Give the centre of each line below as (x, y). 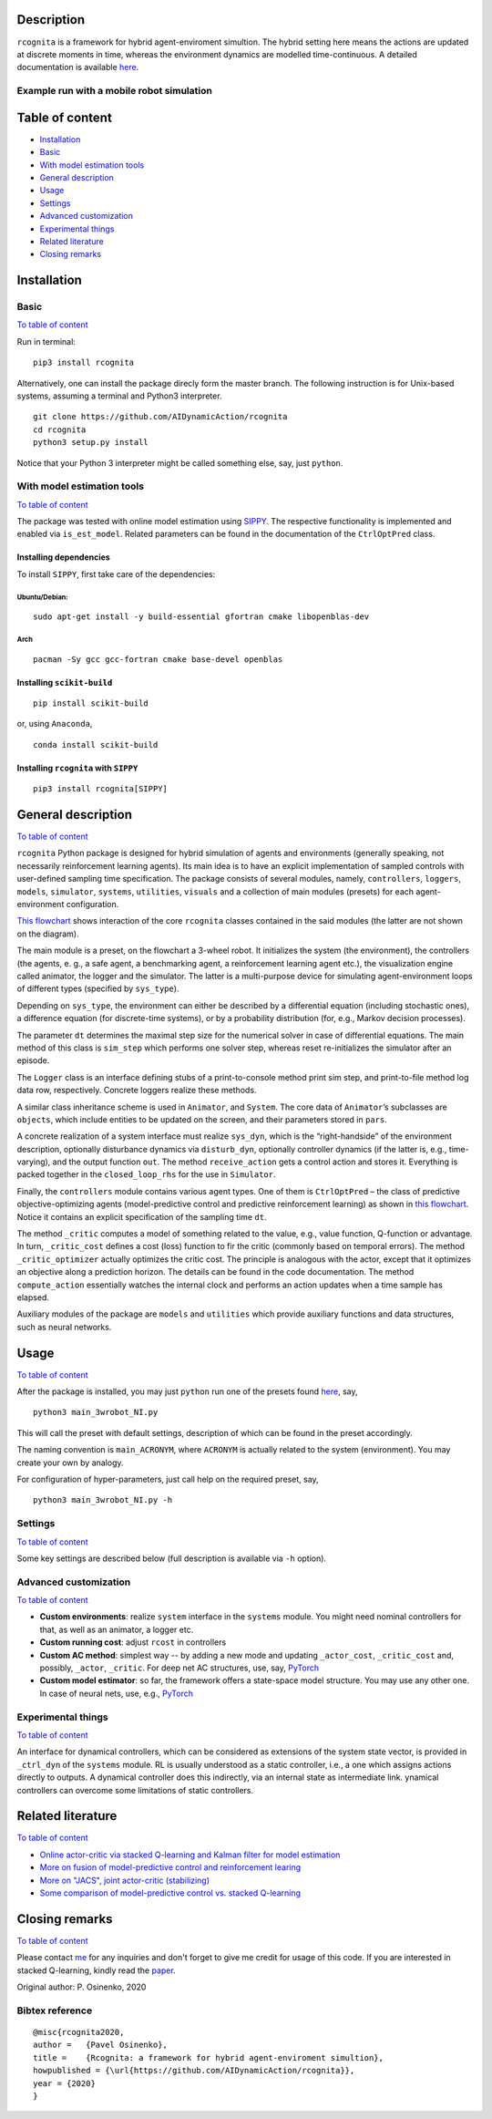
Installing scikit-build (65, 682)
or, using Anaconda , (55, 724)
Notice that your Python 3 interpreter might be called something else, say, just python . (180, 463)
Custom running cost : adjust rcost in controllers (133, 1642)
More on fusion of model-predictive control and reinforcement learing (170, 1867)
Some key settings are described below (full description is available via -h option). (172, 1558)
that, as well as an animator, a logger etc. (117, 1629)
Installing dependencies (64, 557)
